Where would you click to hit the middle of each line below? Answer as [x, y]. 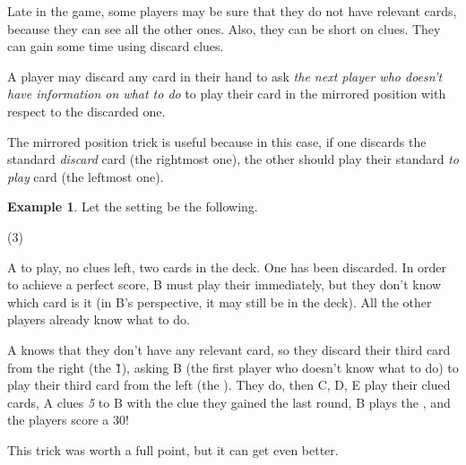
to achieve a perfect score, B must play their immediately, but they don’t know [224, 284]
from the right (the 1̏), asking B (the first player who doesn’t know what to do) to [233, 367]
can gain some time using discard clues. [116, 46]
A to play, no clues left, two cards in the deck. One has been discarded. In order [227, 267]
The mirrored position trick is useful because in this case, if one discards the [217, 141]
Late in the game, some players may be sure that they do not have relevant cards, [232, 11]
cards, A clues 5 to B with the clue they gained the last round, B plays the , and [229, 402]
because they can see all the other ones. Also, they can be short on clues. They [224, 28]
